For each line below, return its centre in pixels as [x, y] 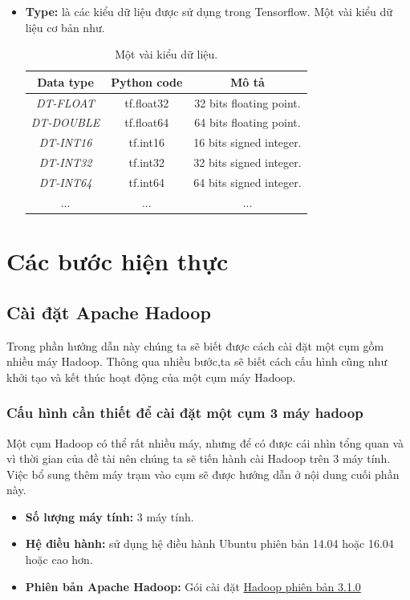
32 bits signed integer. [248, 162]
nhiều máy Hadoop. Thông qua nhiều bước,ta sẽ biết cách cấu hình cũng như [197, 361]
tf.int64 [146, 182]
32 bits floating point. [248, 102]
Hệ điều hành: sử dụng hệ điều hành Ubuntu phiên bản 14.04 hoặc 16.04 [209, 543]
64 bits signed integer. [248, 182]
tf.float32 [147, 102]
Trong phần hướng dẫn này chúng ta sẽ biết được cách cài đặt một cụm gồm [195, 345]
